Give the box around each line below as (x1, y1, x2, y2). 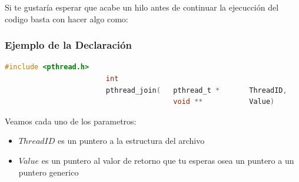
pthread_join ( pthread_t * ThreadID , (105, 86, 287, 95)
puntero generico (18, 166, 79, 178)
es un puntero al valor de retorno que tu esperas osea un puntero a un (41, 154, 294, 166)
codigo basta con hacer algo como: (5, 12, 128, 25)
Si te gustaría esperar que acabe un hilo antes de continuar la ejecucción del (5, 1, 279, 13)
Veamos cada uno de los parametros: (5, 114, 137, 127)
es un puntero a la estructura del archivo (58, 134, 205, 147)
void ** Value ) (173, 97, 275, 106)
